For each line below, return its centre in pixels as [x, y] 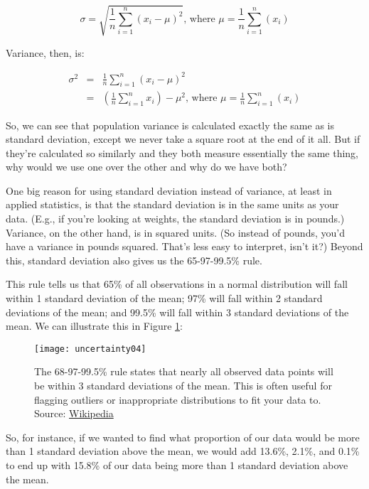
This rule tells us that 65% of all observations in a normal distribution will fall [177, 284]
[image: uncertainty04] [90, 349]
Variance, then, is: [45, 52]
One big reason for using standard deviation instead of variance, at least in [169, 190]
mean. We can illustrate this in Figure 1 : [94, 326]
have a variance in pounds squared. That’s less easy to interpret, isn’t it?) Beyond [184, 246]
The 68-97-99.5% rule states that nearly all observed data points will [184, 371]
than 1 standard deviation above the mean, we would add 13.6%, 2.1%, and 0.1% [183, 451]
